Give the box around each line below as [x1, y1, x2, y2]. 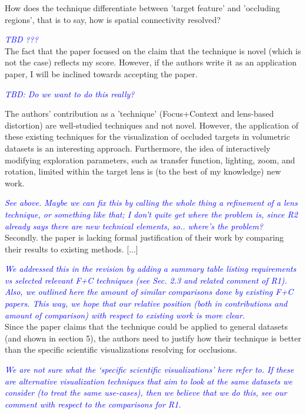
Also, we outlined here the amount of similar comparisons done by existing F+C [5, 285, 294, 298]
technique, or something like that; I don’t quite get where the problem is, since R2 [5, 208, 298, 220]
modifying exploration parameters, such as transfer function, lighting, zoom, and [5, 153, 295, 166]
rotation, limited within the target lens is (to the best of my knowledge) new [5, 165, 281, 178]
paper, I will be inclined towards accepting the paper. [5, 67, 198, 80]
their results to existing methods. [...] [5, 242, 138, 255]
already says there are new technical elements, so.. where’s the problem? [5, 219, 263, 232]
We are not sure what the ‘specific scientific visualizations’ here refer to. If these [5, 363, 294, 376]
